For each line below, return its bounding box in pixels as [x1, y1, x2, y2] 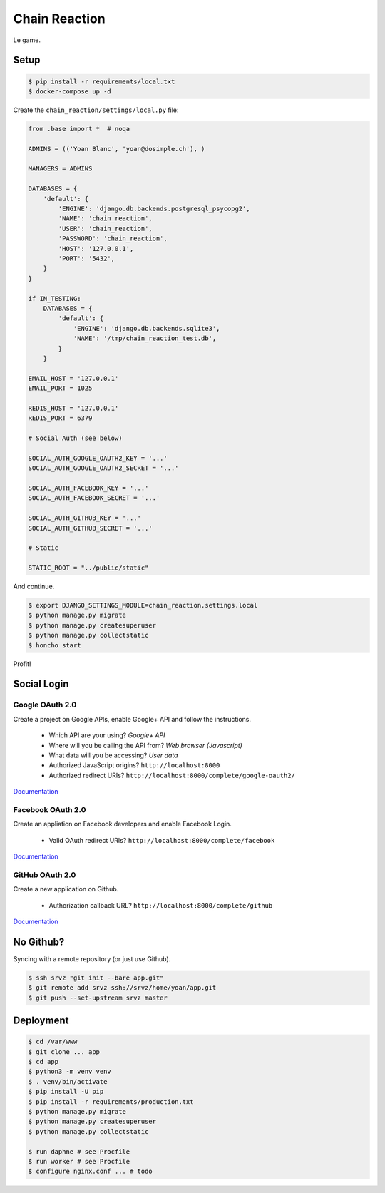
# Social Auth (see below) [28, 434, 123, 442]
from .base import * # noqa [28, 125, 130, 133]
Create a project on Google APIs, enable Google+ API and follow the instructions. [13, 715, 252, 723]
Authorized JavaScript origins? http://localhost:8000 [48, 761, 220, 769]
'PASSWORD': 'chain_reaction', [58, 235, 168, 242]
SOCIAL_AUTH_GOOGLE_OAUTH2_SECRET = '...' [28, 464, 179, 472]
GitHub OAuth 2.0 [13, 870, 76, 880]
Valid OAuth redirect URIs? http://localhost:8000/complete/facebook [48, 836, 275, 844]
